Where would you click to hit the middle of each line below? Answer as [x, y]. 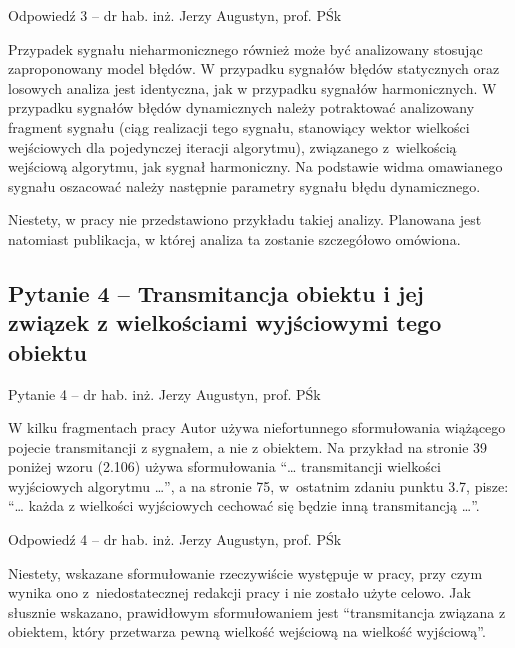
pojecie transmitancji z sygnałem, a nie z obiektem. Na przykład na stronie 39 [248, 446]
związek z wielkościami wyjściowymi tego [225, 322]
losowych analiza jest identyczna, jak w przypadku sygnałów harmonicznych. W [252, 87]
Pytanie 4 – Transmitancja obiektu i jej [216, 292]
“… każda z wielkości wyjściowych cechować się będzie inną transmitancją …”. [244, 505]
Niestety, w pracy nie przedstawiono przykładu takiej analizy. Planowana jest [245, 219]
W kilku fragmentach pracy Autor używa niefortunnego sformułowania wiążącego [257, 427]
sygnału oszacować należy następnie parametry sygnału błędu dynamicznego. [244, 185]
